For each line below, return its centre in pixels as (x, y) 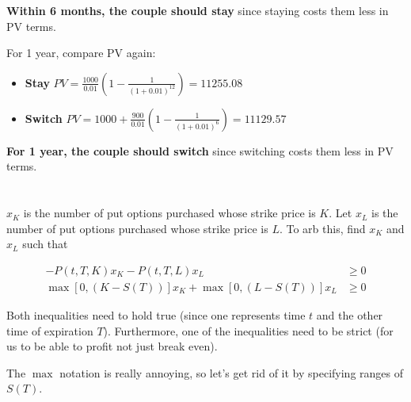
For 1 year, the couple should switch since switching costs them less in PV (200, 150)
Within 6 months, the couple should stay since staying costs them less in (198, 10)
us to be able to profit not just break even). (112, 346)
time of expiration (50, 330)
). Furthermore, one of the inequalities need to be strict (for (248, 330)
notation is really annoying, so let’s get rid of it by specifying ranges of (232, 372)
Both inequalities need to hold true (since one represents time (156, 315)
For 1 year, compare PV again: (81, 53)
